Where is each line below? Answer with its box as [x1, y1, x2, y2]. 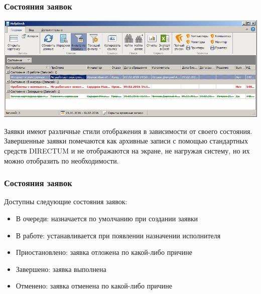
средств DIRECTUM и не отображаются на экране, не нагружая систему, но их [4, 145, 250, 156]
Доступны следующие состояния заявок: [4, 196, 127, 207]
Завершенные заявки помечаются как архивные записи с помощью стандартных [4, 135, 248, 146]
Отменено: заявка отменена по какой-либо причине [16, 280, 172, 291]
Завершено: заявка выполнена [16, 263, 106, 274]
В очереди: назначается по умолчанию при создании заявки [16, 213, 198, 223]
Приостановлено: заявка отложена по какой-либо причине [16, 247, 192, 257]
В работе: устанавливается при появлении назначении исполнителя [16, 230, 221, 240]
